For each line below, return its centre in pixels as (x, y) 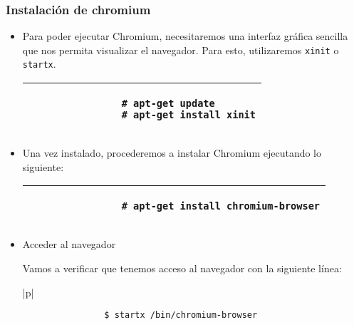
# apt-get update (168, 104)
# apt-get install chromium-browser (221, 206)
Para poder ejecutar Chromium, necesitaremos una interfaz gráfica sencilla (185, 36)
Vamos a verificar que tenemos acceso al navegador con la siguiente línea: (182, 268)
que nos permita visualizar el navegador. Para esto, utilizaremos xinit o (181, 50)
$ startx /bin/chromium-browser (181, 315)
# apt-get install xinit (188, 115)
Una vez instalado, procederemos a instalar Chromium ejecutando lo (172, 153)
